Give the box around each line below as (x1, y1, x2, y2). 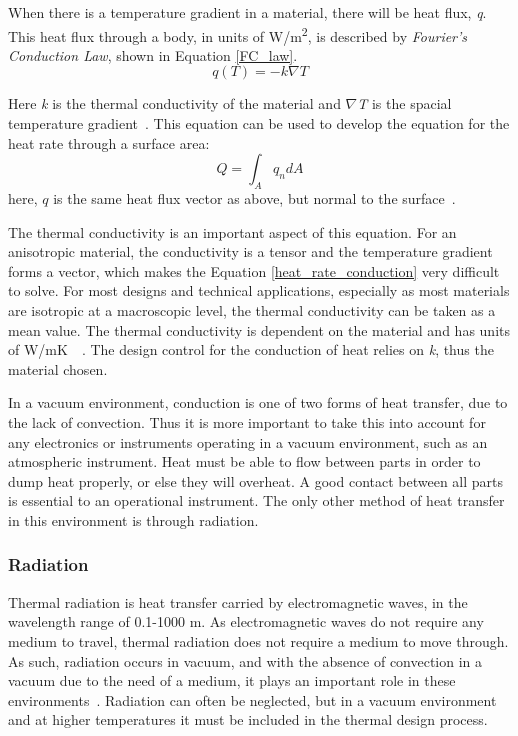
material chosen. (8, 358, 108, 379)
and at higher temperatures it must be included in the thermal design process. (8, 709, 488, 730)
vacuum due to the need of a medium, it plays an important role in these (8, 670, 456, 691)
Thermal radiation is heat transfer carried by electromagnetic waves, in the (8, 591, 468, 612)
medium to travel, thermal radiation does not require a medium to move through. (8, 630, 509, 651)
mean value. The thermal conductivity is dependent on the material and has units (8, 319, 510, 340)
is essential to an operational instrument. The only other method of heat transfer (8, 490, 505, 511)
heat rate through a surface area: (8, 132, 210, 153)
